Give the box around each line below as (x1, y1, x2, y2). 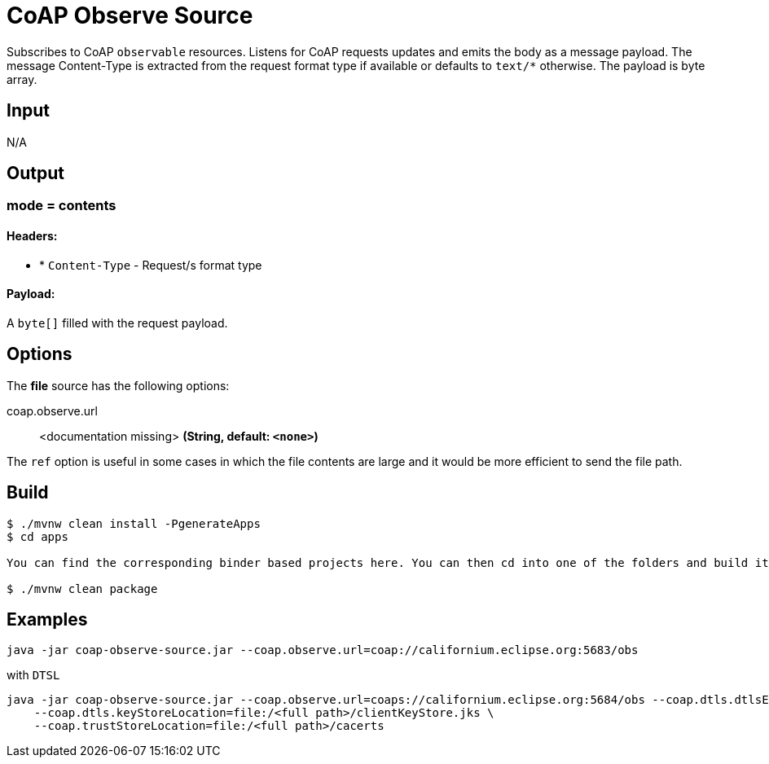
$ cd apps (7, 529, 68, 543)
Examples (7, 608, 88, 630)
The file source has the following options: (7, 378, 230, 393)
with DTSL (7, 668, 60, 683)
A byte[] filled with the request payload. (7, 315, 228, 330)
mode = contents (7, 197, 116, 214)
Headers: (7, 229, 58, 244)
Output (7, 163, 64, 184)
